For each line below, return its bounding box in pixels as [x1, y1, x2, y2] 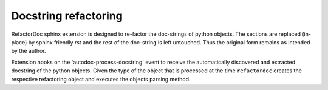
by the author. [11, 47, 46, 55]
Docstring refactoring [11, 9, 123, 22]
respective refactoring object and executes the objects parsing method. [11, 75, 191, 83]
